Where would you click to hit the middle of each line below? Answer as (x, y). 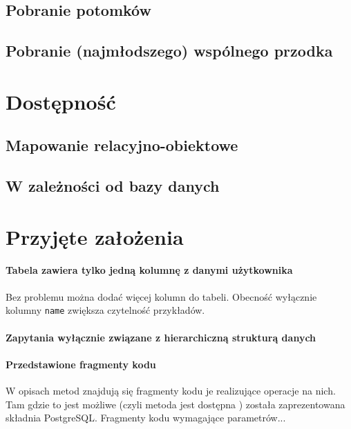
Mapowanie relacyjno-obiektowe (122, 145)
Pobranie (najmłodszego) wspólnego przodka (169, 51)
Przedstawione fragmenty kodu (81, 364)
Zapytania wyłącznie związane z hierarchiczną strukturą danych (161, 337)
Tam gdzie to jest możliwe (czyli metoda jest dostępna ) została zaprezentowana (175, 404)
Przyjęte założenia (95, 236)
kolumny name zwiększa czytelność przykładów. (105, 310)
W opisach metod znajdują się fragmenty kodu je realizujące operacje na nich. (171, 390)
